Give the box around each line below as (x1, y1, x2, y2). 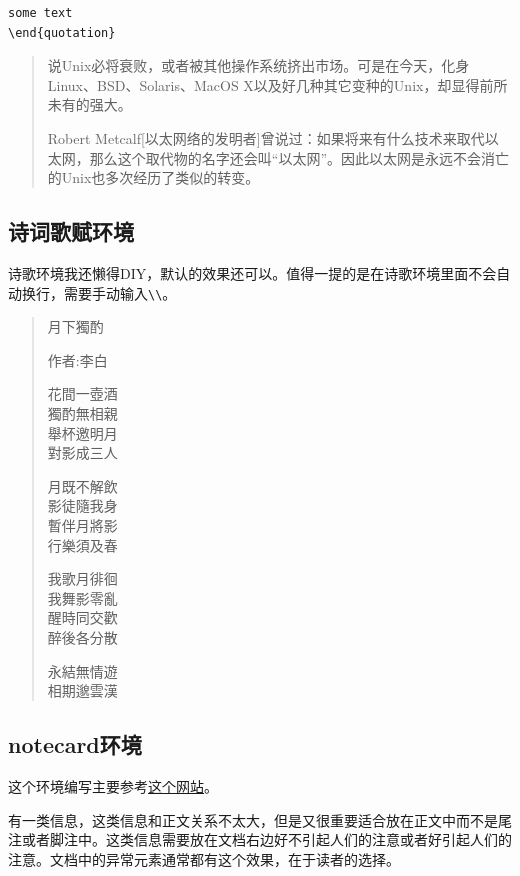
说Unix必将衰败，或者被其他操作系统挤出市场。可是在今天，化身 (47, 55, 470, 76)
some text (8, 6, 73, 20)
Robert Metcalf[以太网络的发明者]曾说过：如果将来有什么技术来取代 (47, 127, 485, 148)
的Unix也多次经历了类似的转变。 (47, 167, 260, 188)
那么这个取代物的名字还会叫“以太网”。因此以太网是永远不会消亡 (89, 147, 510, 168)
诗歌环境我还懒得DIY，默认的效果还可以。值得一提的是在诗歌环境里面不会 (8, 262, 497, 283)
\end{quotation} (8, 25, 116, 40)
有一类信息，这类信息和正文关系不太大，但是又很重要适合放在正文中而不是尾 (8, 809, 512, 830)
